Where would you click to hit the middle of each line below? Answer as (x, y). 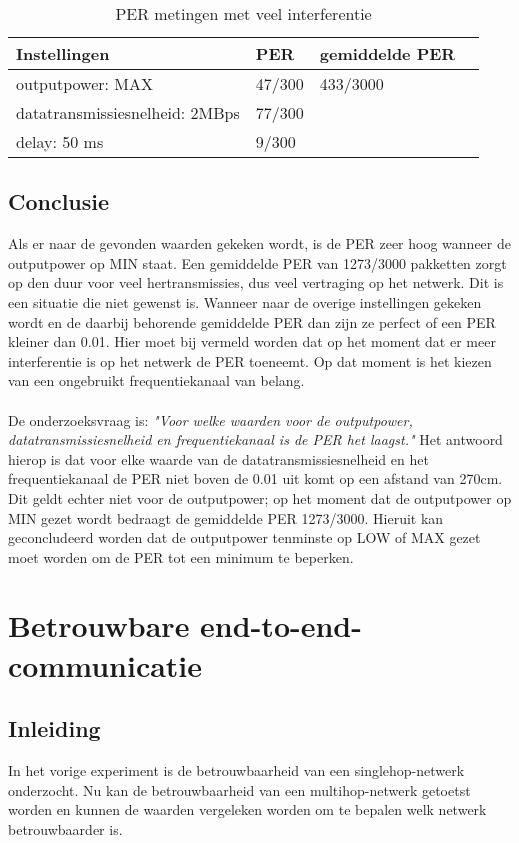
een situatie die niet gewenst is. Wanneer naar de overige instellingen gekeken (245, 301)
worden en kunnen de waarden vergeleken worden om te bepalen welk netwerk (247, 809)
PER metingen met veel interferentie (243, 13)
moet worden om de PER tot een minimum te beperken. (181, 556)
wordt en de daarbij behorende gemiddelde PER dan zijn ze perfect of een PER (252, 321)
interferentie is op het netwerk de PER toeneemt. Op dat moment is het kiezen (250, 360)
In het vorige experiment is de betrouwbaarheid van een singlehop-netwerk (236, 770)
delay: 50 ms (60, 141)
